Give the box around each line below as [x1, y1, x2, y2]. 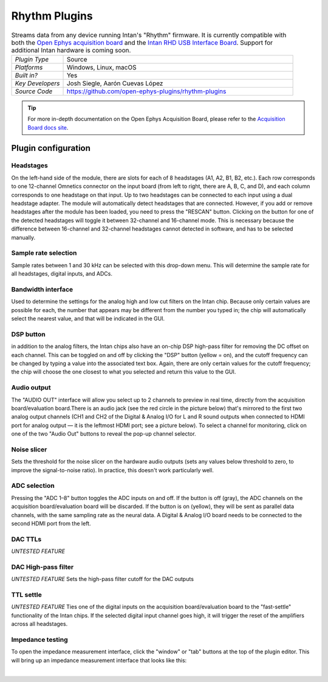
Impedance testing [11, 635, 68, 644]
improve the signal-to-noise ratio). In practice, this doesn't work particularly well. [11, 466, 214, 474]
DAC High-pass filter [11, 563, 74, 571]
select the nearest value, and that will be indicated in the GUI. [11, 315, 165, 322]
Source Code [15, 87, 53, 96]
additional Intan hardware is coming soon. [11, 46, 131, 54]
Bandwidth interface [11, 285, 73, 293]
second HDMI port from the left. [11, 520, 91, 527]
